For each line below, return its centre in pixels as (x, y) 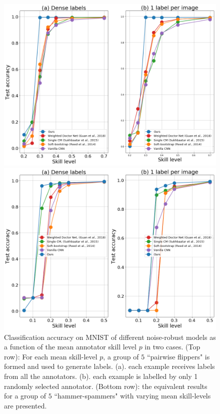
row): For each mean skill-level (51, 356)
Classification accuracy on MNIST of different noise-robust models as (110, 337)
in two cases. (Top (172, 347)
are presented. (25, 405)
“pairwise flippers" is (178, 356)
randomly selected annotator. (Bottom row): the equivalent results (106, 386)
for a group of (25, 396)
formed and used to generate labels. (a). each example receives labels (109, 366)
